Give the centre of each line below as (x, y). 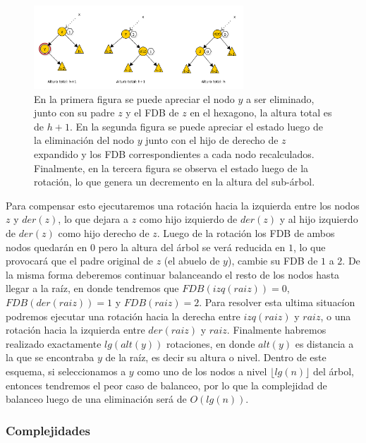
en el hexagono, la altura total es (261, 113)
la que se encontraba (50, 357)
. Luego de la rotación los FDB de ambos (246, 233)
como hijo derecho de (104, 233)
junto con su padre (74, 113)
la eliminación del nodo (84, 140)
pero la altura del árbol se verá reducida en (192, 247)
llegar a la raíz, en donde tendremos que (92, 288)
